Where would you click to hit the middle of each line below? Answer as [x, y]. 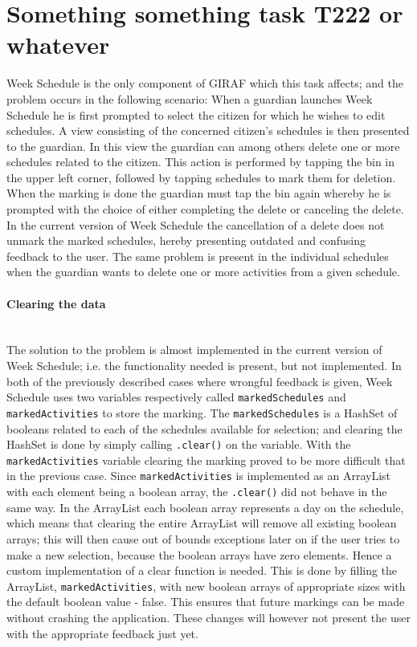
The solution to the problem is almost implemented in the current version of [194, 350]
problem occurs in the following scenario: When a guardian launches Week [190, 98]
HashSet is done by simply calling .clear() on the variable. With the [179, 444]
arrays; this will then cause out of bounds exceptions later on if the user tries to [203, 538]
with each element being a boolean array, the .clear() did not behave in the [197, 492]
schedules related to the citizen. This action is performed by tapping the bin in [201, 162]
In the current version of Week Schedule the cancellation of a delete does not [196, 224]
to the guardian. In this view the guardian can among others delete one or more [203, 146]
